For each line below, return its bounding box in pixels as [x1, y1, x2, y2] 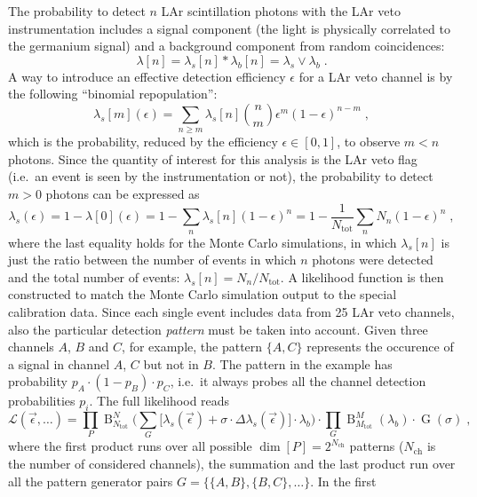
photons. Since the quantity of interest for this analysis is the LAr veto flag [8, 149, 417, 168]
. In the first [310, 471, 377, 490]
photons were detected [312, 250, 433, 269]
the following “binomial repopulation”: [8, 84, 218, 103]
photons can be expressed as [45, 185, 200, 203]
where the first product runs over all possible [8, 437, 252, 455]
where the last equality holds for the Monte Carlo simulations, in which [8, 233, 397, 251]
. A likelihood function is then [280, 267, 444, 286]
